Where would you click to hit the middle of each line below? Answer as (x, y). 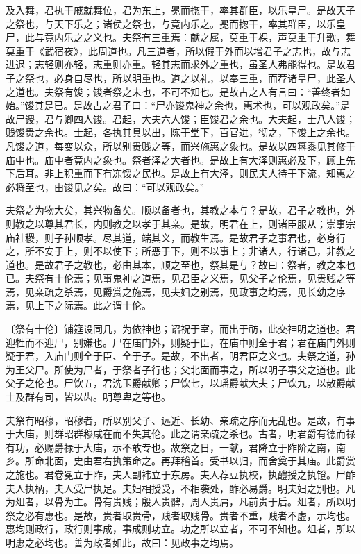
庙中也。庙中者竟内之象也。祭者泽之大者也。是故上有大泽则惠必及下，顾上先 (180, 159)
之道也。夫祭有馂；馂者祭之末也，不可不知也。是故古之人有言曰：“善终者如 (178, 91)
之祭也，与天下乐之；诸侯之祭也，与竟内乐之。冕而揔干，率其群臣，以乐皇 (176, 23)
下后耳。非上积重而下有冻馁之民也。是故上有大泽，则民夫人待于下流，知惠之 (180, 173)
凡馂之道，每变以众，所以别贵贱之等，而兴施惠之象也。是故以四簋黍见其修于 (180, 145)
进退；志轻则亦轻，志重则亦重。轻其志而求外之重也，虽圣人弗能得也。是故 (176, 64)
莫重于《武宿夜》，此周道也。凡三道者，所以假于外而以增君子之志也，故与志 (178, 50)
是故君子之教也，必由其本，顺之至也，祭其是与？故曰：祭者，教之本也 (195, 264)
